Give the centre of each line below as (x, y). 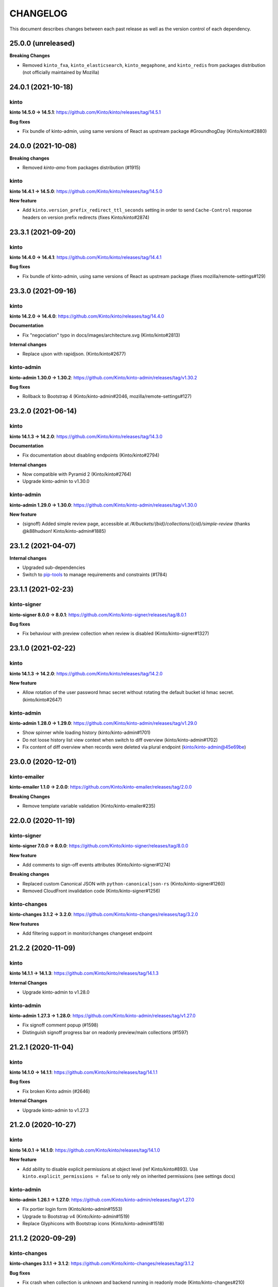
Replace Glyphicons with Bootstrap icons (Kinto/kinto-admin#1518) (93, 1224)
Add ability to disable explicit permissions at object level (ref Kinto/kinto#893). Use (110, 1169)
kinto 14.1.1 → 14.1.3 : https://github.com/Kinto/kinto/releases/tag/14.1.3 (84, 973)
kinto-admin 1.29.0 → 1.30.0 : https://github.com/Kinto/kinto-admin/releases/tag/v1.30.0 (103, 505)
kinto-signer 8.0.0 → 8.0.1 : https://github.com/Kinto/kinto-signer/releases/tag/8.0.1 (98, 615)
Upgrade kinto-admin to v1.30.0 (56, 481)
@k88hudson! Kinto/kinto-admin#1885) (64, 531)
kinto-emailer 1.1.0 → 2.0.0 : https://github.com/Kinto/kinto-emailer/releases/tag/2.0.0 (101, 787)
